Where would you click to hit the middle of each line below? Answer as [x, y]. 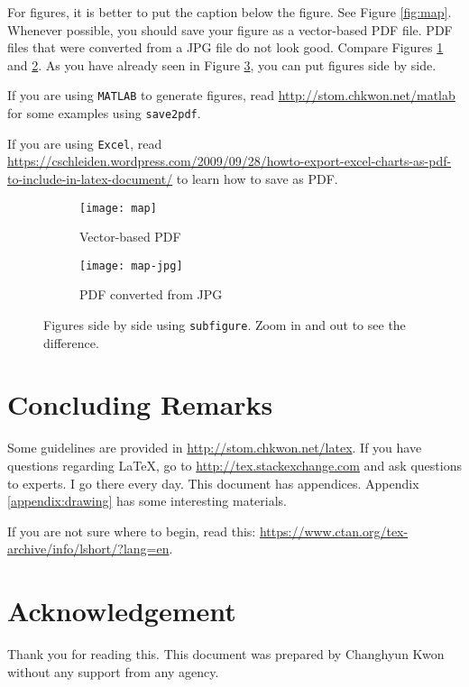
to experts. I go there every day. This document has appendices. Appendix [213, 483]
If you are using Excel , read [85, 143]
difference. [71, 342]
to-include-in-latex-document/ [90, 178]
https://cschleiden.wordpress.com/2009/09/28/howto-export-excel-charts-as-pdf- [230, 161]
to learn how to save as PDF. [257, 178]
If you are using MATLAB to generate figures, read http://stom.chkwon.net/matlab [231, 95]
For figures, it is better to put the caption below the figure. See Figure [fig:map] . [230, 12]
